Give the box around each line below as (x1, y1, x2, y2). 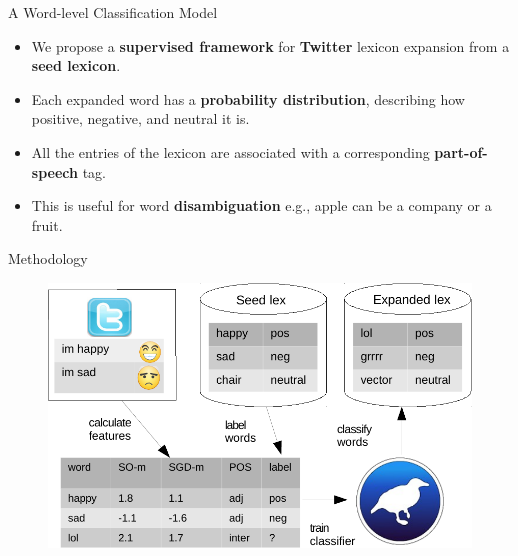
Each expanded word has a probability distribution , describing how (31, 88, 465, 109)
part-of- (434, 141, 488, 162)
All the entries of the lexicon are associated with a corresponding (31, 141, 430, 162)
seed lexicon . (31, 55, 121, 76)
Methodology (8, 248, 88, 269)
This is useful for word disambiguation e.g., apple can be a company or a (31, 195, 492, 216)
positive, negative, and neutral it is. (31, 108, 250, 129)
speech (31, 161, 78, 182)
